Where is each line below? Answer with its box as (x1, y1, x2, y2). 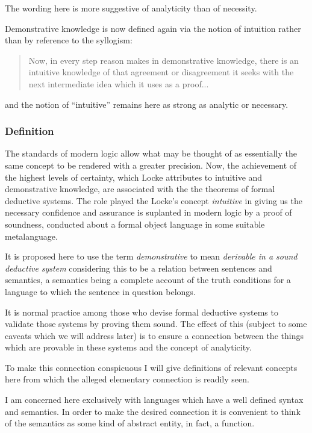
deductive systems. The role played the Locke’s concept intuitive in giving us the (5, 194, 302, 207)
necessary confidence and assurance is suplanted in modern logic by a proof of (5, 206, 292, 219)
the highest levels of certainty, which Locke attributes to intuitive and (5, 170, 263, 183)
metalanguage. (5, 229, 58, 242)
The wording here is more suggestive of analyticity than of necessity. (5, 2, 257, 14)
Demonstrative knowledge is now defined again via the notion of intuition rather (5, 22, 301, 34)
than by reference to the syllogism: (5, 34, 133, 46)
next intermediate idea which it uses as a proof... (28, 77, 209, 90)
